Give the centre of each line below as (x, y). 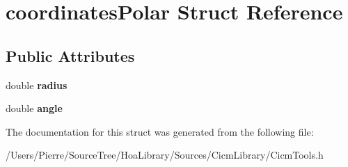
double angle (34, 108)
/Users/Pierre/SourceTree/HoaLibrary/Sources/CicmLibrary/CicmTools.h (165, 155)
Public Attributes (70, 55)
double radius (37, 85)
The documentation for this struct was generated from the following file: (160, 131)
